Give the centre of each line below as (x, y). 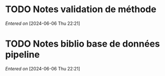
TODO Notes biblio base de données (83, 44)
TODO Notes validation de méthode (81, 9)
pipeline (22, 55)
